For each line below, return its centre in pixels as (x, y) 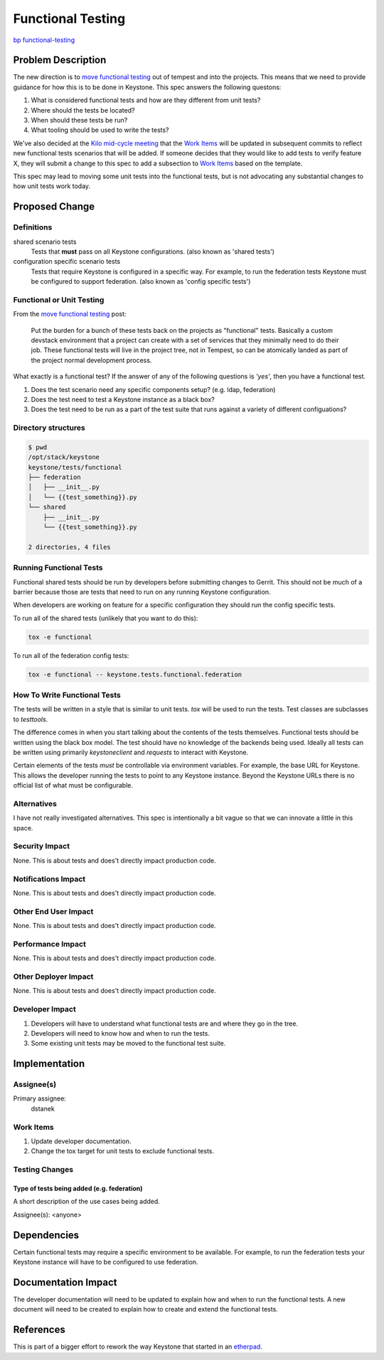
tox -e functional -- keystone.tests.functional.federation (135, 674)
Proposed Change (54, 207)
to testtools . (31, 719)
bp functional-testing (44, 40)
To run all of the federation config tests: (71, 655)
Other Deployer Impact (53, 977)
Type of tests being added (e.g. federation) (78, 1188)
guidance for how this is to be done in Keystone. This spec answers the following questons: (147, 87)
